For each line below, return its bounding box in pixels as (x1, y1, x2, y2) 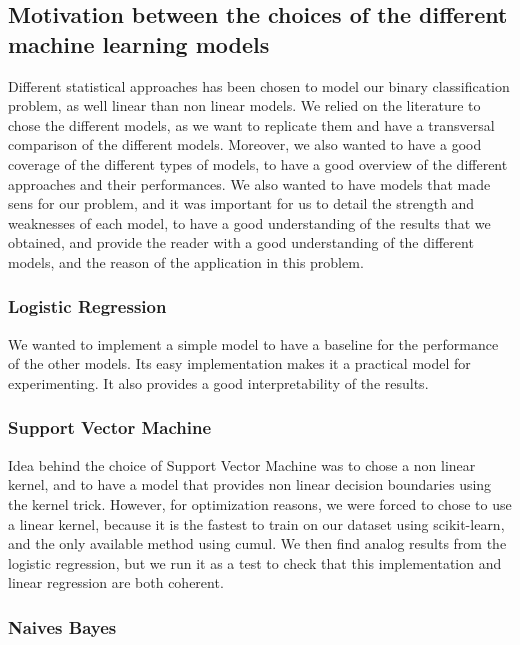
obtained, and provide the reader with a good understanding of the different (8, 232, 474, 253)
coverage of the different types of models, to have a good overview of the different (8, 153, 508, 174)
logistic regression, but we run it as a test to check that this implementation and (8, 552, 502, 573)
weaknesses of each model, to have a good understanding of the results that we (8, 212, 491, 233)
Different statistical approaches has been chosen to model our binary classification (8, 75, 510, 96)
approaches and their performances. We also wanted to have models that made (8, 173, 491, 194)
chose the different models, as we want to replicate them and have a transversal (8, 114, 495, 135)
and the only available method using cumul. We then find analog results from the (8, 533, 507, 554)
